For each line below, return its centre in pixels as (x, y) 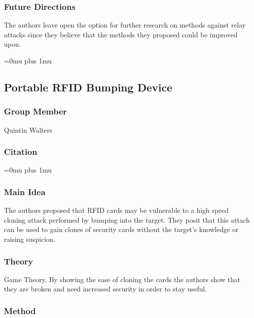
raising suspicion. (30, 239)
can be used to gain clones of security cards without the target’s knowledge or (121, 229)
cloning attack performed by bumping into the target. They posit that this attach (127, 219)
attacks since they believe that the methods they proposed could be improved (121, 34)
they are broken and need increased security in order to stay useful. (105, 289)
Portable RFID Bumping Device (88, 87)
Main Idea (25, 191)
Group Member (36, 111)
